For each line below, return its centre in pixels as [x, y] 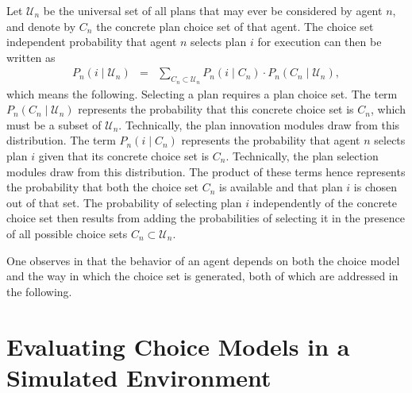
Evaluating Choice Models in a [178, 346]
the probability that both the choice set [103, 187]
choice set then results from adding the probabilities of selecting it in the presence [206, 218]
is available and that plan [281, 187]
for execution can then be [320, 42]
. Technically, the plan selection [302, 155]
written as [31, 57]
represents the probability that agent [271, 140]
